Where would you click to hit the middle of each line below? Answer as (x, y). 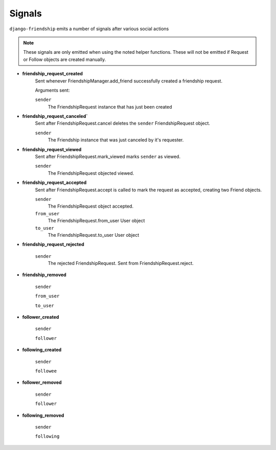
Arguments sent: (52, 90)
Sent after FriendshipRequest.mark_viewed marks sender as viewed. (108, 157)
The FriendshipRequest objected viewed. (91, 173)
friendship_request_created (52, 74)
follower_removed (42, 382)
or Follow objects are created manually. (65, 59)
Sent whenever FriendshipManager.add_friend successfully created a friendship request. (129, 81)
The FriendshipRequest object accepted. (91, 206)
